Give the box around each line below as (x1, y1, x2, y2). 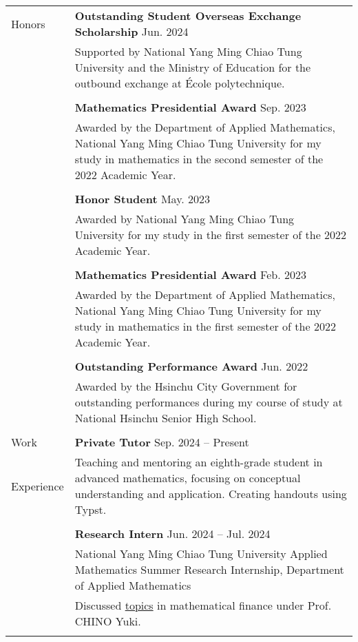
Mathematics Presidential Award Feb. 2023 (74, 267, 306, 282)
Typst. (74, 501, 107, 517)
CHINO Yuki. (74, 613, 141, 629)
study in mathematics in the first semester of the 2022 (74, 318, 336, 334)
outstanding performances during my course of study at (74, 394, 343, 410)
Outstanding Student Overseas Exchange (74, 8, 302, 23)
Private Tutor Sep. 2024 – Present (74, 434, 249, 450)
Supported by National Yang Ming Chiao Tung (74, 43, 302, 59)
